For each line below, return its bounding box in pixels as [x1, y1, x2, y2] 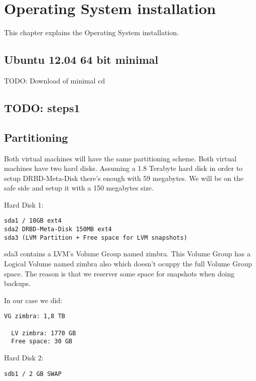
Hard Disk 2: [4, 352, 44, 363]
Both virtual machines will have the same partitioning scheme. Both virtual [4, 153, 237, 163]
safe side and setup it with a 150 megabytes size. [4, 182, 154, 193]
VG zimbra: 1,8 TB [4, 313, 65, 320]
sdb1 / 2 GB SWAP [4, 370, 62, 377]
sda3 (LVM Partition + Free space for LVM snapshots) [4, 234, 188, 241]
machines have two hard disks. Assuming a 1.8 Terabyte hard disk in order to [4, 163, 243, 173]
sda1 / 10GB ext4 [4, 217, 62, 225]
